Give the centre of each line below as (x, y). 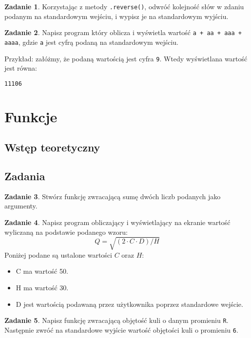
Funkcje (31, 116)
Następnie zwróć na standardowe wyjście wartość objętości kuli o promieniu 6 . (121, 329)
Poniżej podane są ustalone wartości (58, 254)
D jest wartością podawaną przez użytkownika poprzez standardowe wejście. (129, 304)
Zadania (25, 176)
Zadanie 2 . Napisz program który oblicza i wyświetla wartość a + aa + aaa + (123, 32)
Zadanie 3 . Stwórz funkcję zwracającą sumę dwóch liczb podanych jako (113, 196)
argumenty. (21, 206)
